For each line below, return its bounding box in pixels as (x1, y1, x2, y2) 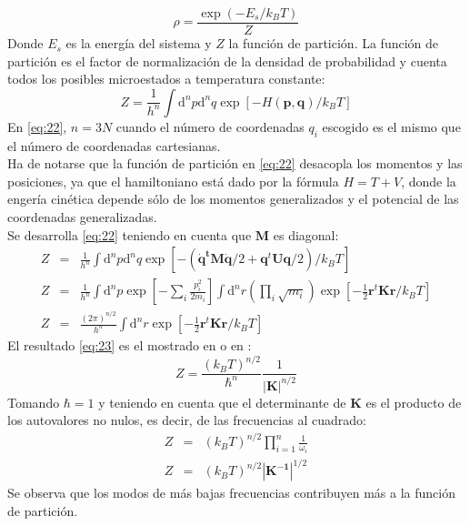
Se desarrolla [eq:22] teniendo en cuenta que (7, 225, 252, 244)
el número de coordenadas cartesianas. (7, 136, 221, 155)
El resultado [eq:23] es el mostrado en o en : (7, 336, 252, 355)
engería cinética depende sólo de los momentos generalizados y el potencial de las (7, 189, 459, 208)
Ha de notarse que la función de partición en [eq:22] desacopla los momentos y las (7, 154, 463, 173)
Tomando (7, 392, 60, 411)
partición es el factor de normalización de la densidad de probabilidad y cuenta (7, 51, 447, 70)
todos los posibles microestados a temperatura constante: (7, 69, 325, 88)
